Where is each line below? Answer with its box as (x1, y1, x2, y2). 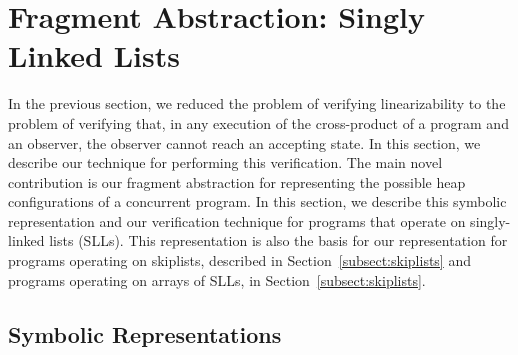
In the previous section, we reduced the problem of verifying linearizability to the (8, 93, 506, 114)
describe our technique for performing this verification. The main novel (8, 152, 443, 173)
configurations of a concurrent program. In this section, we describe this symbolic (8, 191, 507, 212)
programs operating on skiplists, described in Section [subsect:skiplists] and (8, 250, 471, 271)
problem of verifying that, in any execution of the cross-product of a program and (8, 112, 509, 133)
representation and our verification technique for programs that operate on (8, 210, 466, 231)
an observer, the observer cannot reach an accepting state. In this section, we (8, 132, 481, 153)
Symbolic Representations (8, 318, 282, 349)
